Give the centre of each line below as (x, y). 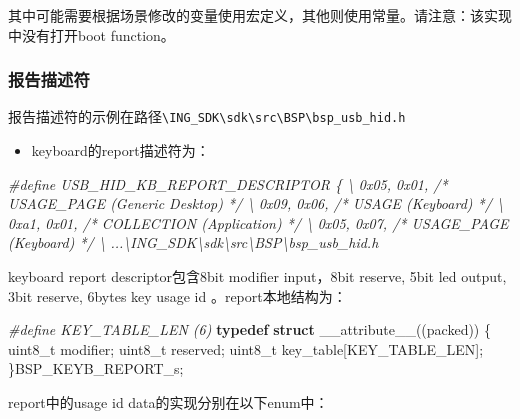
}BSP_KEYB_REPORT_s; (96, 368)
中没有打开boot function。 (91, 34)
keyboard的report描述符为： (120, 150)
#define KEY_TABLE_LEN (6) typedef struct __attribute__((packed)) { (249, 329)
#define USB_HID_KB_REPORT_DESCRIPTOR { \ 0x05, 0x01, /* (228, 183)
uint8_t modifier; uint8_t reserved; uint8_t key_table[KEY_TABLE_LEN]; (246, 348)
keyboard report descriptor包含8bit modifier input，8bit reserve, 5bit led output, (257, 276)
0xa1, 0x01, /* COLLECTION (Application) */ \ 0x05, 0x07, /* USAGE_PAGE (258, 222)
